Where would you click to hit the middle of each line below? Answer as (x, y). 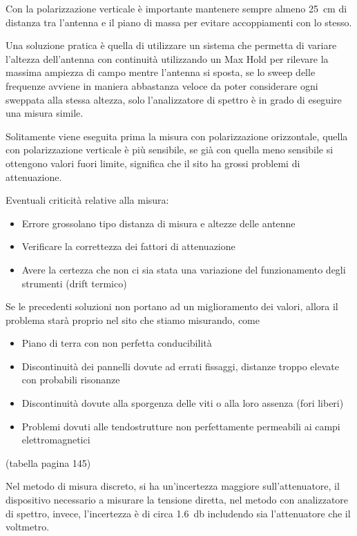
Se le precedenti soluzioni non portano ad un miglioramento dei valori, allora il (172, 306)
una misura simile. (45, 113)
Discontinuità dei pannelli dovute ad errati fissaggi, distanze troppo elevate (180, 366)
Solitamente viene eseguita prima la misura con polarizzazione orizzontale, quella (177, 136)
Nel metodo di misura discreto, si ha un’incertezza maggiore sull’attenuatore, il (173, 486)
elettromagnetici (56, 440)
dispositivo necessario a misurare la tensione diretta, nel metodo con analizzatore (177, 500)
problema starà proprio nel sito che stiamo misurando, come (133, 319)
